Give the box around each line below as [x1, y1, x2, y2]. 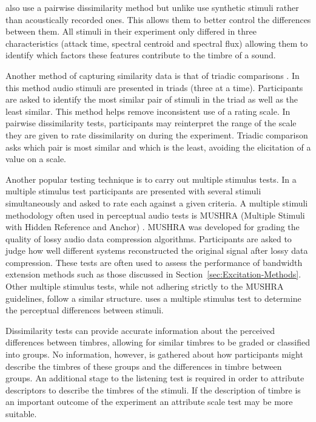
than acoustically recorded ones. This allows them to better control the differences [5, 13, 311, 26]
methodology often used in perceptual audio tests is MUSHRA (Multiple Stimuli [5, 208, 305, 221]
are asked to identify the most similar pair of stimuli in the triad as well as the [5, 93, 298, 106]
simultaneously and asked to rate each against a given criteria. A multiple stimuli [5, 196, 308, 209]
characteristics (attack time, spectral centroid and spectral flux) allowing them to [5, 36, 308, 49]
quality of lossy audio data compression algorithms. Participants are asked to [5, 232, 292, 245]
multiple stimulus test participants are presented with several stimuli [5, 185, 261, 197]
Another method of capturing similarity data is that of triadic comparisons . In [5, 69, 300, 81]
